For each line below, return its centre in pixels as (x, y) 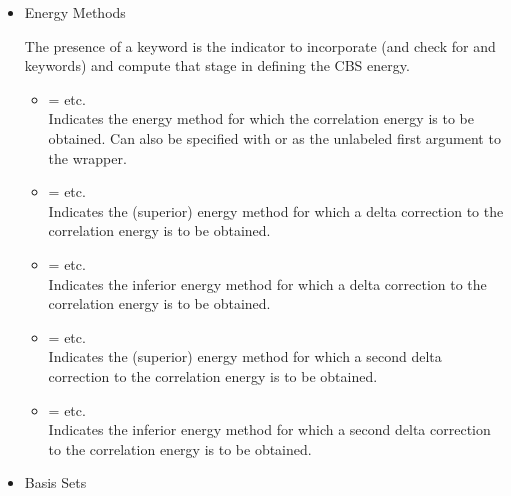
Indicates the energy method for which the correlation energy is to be (261, 118)
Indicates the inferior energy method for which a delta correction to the (267, 283)
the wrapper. (87, 157)
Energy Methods (75, 12)
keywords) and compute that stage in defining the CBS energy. (217, 65)
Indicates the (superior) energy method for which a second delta (245, 356)
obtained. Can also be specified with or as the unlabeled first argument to (274, 137)
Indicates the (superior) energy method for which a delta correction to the (276, 210)
